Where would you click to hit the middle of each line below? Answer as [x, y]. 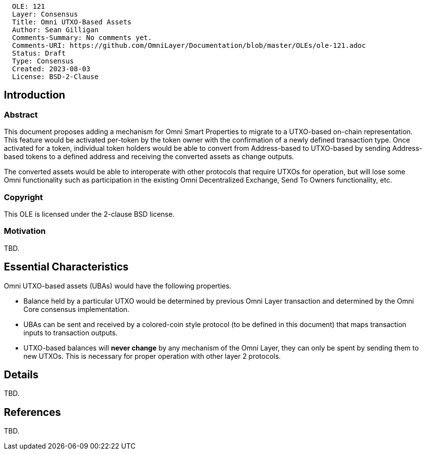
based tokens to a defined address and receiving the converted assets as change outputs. [149, 157]
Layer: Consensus [45, 14]
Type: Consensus [43, 61]
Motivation [25, 231]
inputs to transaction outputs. [71, 332]
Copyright [23, 197]
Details [21, 374]
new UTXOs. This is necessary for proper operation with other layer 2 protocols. [152, 356]
